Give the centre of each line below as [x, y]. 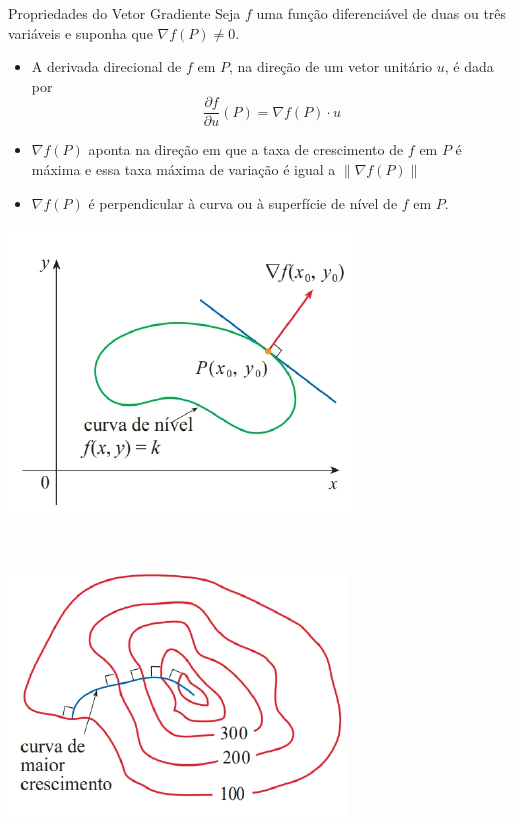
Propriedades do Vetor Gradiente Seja [124, 13]
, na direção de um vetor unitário [330, 66]
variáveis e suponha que [80, 32]
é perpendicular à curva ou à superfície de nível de [243, 202]
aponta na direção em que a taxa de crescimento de [246, 149]
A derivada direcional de [106, 66]
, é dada [469, 66]
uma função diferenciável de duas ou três [381, 13]
